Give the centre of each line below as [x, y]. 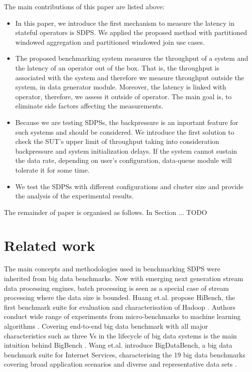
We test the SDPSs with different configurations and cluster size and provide [129, 186]
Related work [50, 245]
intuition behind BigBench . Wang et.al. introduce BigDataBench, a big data [118, 345]
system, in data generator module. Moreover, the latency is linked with [121, 87]
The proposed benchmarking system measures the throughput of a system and [132, 58]
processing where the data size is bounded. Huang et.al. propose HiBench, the [120, 297]
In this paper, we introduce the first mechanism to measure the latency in [125, 23]
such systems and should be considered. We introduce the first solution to [125, 132]
